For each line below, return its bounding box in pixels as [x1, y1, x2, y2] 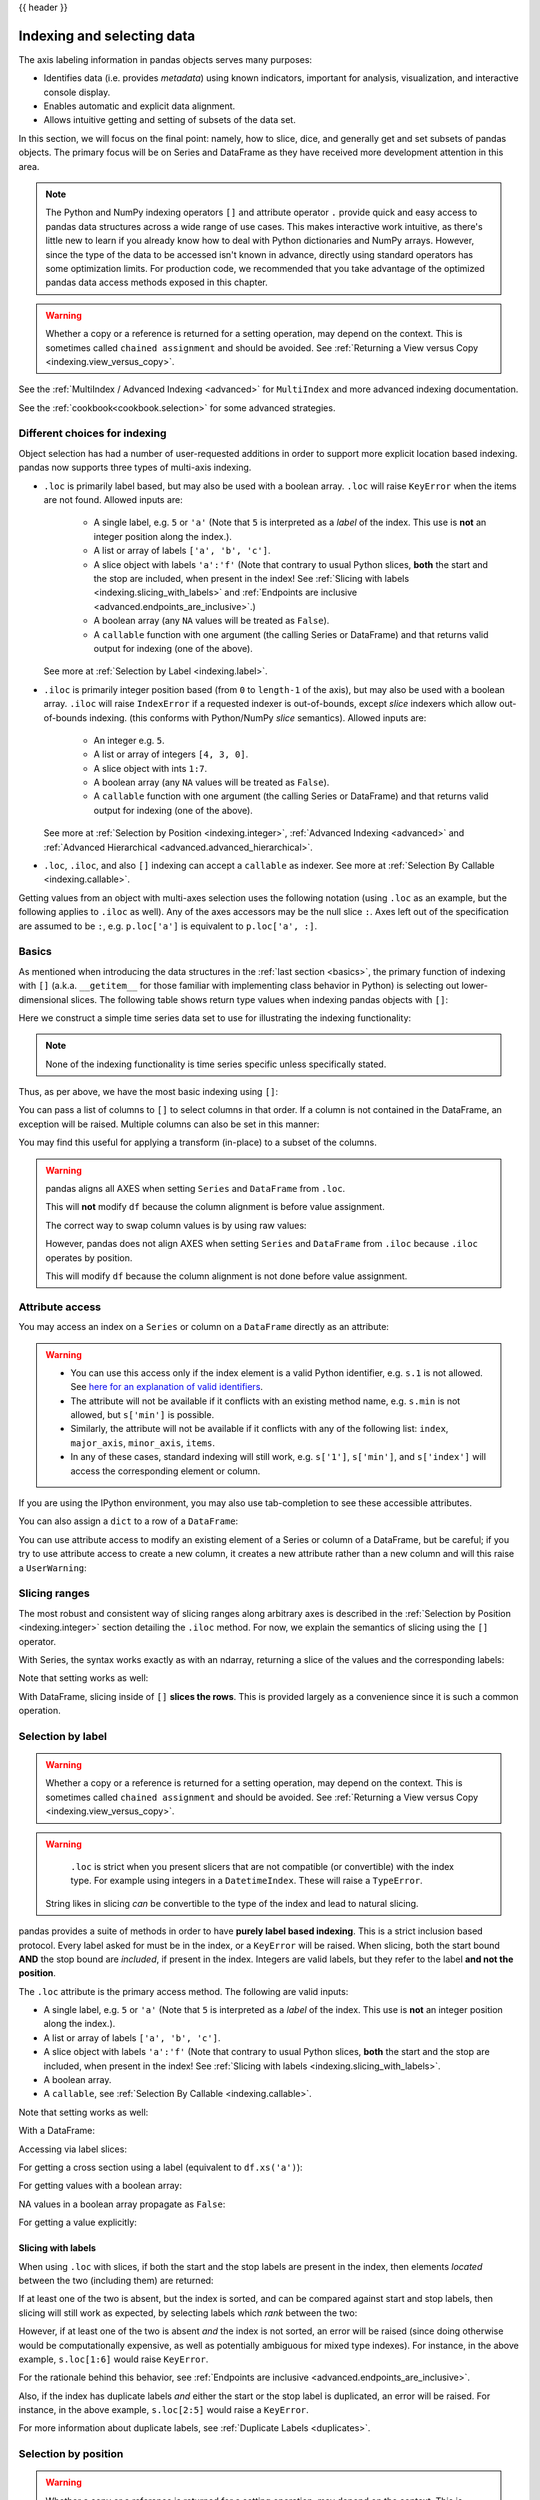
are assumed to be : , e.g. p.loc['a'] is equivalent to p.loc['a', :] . [18, 920, 318, 932]
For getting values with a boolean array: [18, 2180, 182, 2192]
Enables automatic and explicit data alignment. [43, 100, 236, 112]
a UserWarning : [18, 1561, 87, 1574]
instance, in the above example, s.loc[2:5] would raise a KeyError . [18, 2404, 309, 2416]
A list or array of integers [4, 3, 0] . [93, 748, 249, 760]
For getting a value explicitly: [18, 2216, 137, 2229]
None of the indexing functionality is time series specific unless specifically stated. [45, 1058, 387, 1070]
